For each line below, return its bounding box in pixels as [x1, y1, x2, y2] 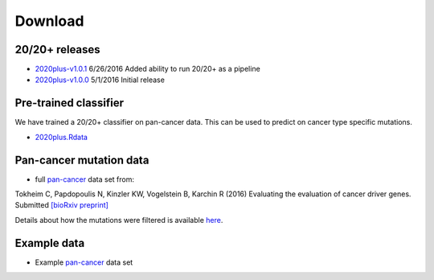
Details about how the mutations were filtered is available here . [14, 215, 223, 224]
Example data [14, 236, 85, 249]
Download [14, 12, 84, 30]
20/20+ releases [14, 43, 100, 56]
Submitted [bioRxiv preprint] [14, 200, 108, 210]
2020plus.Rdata [35, 132, 88, 142]
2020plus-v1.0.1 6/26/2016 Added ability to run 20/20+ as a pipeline [35, 64, 260, 74]
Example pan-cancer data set [35, 257, 133, 267]
